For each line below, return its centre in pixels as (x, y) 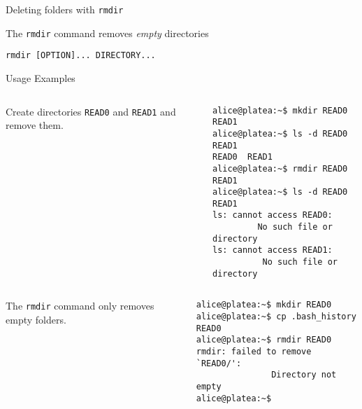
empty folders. (36, 320)
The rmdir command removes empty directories (107, 33)
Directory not (304, 375)
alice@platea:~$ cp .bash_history (276, 317)
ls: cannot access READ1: (272, 250)
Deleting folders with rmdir (65, 9)
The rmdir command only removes (80, 306)
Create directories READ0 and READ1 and (91, 111)
